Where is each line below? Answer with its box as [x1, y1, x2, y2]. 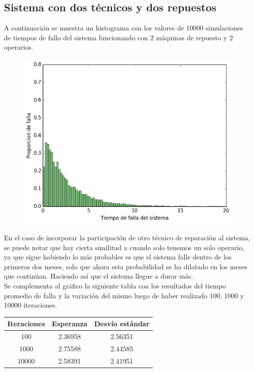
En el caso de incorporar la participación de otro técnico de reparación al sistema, [4, 232, 251, 243]
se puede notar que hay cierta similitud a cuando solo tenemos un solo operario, [4, 242, 244, 252]
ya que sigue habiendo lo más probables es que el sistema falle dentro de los [4, 252, 232, 262]
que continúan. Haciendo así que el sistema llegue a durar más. [4, 271, 193, 281]
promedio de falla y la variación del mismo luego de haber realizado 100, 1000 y [4, 290, 244, 300]
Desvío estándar [94, 318, 150, 329]
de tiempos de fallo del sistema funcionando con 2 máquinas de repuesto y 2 [4, 32, 233, 42]
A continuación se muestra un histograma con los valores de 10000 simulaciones [4, 23, 243, 33]
